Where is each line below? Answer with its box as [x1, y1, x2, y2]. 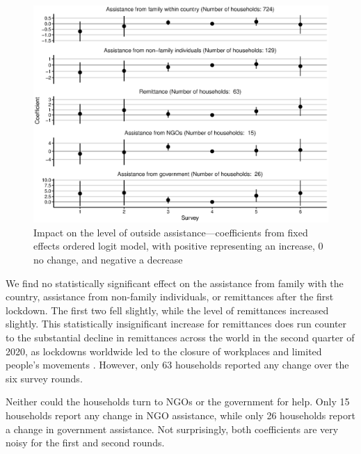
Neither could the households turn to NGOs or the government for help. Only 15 [6, 394, 350, 409]
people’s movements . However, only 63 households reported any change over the [6, 357, 349, 372]
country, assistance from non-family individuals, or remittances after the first [6, 289, 334, 304]
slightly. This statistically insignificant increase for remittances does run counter [6, 316, 347, 331]
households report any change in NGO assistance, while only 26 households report [6, 407, 355, 422]
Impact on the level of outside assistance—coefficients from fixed [33, 225, 308, 239]
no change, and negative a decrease [33, 252, 183, 266]
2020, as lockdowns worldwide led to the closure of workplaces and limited [6, 343, 322, 358]
